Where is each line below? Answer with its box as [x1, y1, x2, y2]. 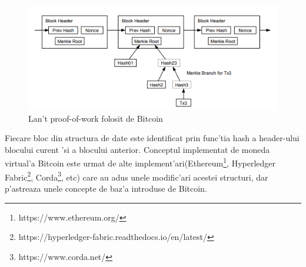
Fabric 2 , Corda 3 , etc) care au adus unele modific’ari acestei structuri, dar [5, 169, 268, 183]
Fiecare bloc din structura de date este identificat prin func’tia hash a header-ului [5, 132, 300, 144]
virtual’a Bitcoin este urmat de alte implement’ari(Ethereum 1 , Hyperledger [5, 155, 276, 169]
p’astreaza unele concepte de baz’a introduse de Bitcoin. [5, 182, 207, 194]
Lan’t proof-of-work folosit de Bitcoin [28, 112, 163, 124]
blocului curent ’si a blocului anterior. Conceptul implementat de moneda [5, 143, 270, 155]
